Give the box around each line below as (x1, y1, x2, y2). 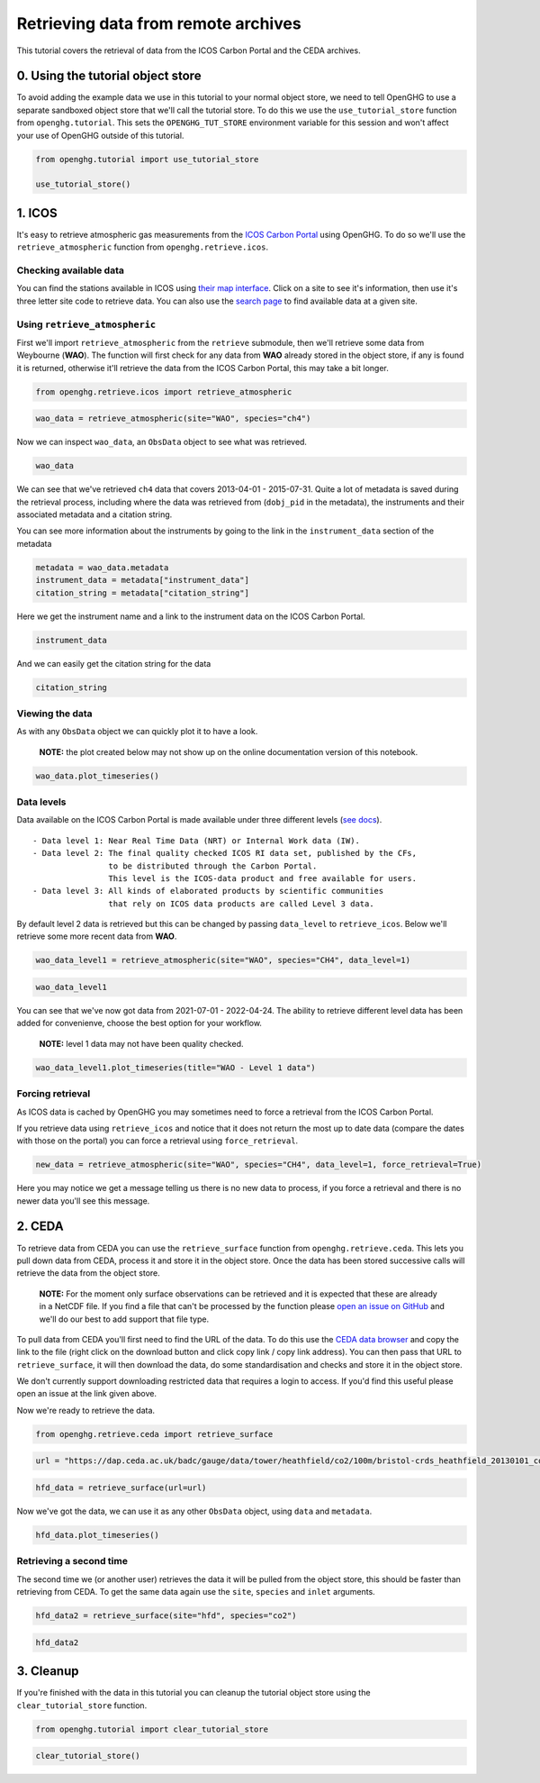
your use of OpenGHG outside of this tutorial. (16, 130, 184, 141)
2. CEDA (16, 1219, 64, 1234)
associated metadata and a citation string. (16, 509, 173, 520)
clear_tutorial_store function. (16, 1699, 148, 1711)
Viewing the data (16, 707, 94, 720)
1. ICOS (16, 205, 58, 221)
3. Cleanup (16, 1663, 79, 1679)
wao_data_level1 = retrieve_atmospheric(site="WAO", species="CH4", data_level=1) (35, 955, 411, 966)
